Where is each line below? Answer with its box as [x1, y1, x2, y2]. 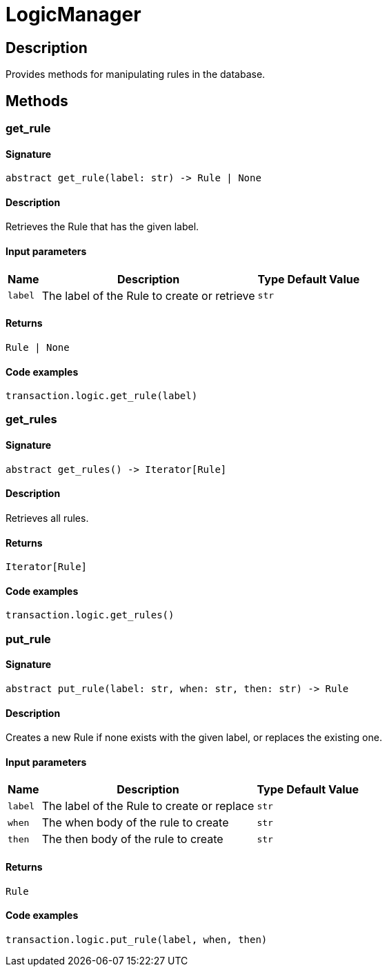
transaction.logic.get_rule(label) [6, 390, 198, 402]
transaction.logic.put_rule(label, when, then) [6, 933, 268, 945]
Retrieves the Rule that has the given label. [6, 221, 199, 233]
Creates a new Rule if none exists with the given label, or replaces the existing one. [6, 731, 382, 744]
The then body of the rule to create [41, 832, 224, 847]
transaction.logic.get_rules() [6, 609, 175, 621]
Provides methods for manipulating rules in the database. [6, 68, 266, 81]
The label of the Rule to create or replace [41, 799, 255, 813]
